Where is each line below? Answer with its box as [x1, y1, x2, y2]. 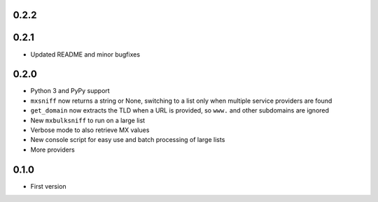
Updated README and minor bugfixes [30, 50, 140, 59]
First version [30, 182, 66, 190]
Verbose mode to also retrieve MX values [30, 126, 150, 134]
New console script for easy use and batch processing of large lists [30, 136, 225, 144]
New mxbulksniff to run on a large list [30, 116, 146, 124]
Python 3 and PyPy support [30, 87, 110, 95]
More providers [30, 145, 75, 154]
